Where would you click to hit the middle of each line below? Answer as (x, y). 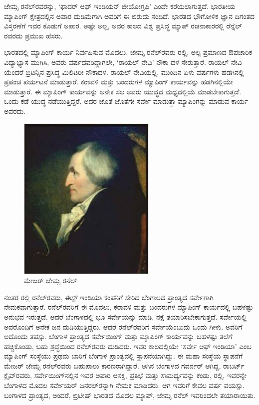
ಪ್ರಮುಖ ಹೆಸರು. (44, 35)
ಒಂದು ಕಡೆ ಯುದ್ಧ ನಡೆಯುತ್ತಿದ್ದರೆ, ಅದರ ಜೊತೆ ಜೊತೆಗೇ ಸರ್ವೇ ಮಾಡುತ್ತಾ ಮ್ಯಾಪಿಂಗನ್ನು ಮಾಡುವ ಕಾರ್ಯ (126, 101)
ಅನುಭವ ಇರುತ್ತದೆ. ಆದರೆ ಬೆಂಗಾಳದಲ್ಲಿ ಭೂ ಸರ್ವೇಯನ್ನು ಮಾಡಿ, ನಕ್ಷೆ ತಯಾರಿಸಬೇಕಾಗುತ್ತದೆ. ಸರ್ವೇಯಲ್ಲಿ (126, 316)
